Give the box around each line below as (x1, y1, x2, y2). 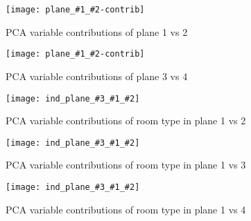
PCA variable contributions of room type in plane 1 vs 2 (6, 113, 246, 128)
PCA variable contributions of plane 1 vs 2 (6, 24, 188, 39)
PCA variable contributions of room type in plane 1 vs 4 (6, 202, 246, 216)
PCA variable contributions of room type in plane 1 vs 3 (6, 157, 246, 172)
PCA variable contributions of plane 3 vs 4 (6, 68, 188, 83)
